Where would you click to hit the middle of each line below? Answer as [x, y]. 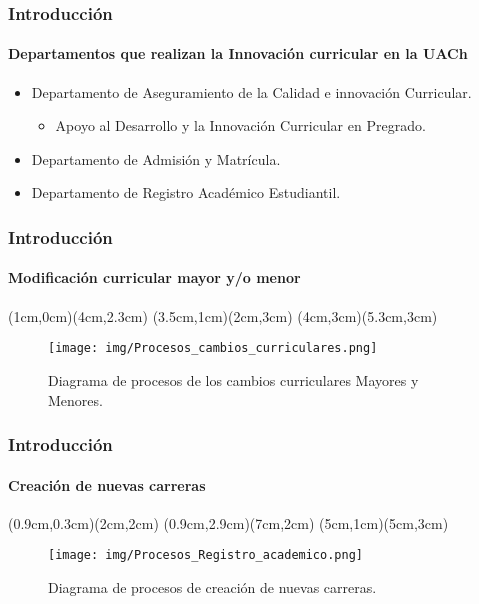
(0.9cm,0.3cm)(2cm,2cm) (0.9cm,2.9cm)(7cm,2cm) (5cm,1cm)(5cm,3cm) [228, 522]
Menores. [75, 399]
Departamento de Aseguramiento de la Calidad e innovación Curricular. [251, 91]
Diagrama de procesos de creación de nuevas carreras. [212, 586]
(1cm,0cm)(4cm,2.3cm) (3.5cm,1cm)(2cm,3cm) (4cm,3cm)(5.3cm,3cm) [223, 315]
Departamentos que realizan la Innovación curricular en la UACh [238, 53]
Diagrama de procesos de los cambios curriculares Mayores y [233, 379]
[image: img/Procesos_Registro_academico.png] [205, 555]
